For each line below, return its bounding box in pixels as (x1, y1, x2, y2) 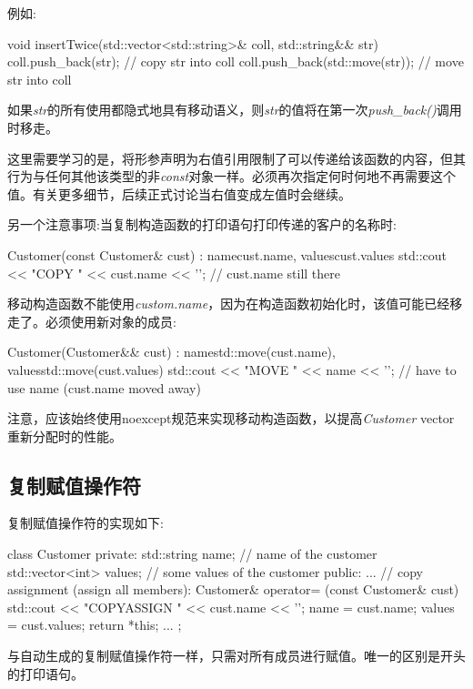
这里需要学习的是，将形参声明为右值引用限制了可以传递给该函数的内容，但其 (7, 148, 466, 167)
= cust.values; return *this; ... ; (7, 615, 182, 634)
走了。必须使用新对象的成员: (7, 311, 176, 330)
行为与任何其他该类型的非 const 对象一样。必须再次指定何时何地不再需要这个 (7, 167, 457, 186)
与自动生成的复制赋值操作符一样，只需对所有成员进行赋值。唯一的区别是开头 (7, 646, 466, 665)
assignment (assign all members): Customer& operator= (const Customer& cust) (7, 580, 459, 599)
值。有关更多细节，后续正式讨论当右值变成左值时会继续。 (7, 184, 351, 203)
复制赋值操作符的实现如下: (7, 513, 164, 532)
